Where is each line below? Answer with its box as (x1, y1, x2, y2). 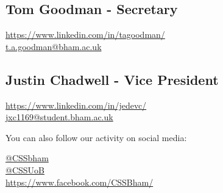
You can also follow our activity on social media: (5, 131, 187, 144)
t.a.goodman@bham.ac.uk (5, 40, 102, 53)
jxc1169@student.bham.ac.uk (5, 111, 113, 123)
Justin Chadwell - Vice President (5, 70, 219, 89)
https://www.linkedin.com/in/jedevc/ (5, 98, 147, 111)
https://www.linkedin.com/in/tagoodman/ (5, 28, 165, 41)
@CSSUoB (5, 163, 44, 176)
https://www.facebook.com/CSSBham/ (5, 175, 154, 188)
